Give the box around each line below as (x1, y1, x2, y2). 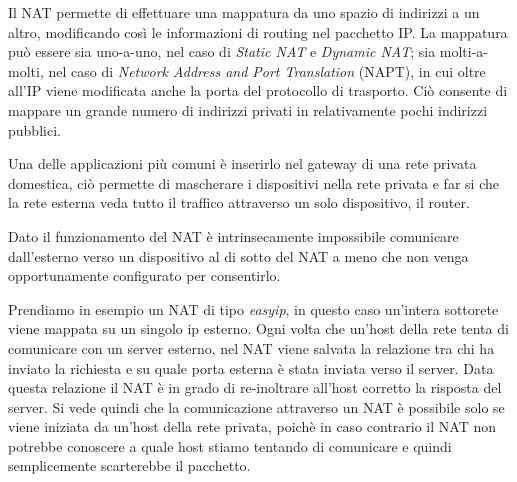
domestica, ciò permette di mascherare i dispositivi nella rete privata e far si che (8, 172, 499, 193)
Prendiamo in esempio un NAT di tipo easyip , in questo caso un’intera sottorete (8, 298, 499, 319)
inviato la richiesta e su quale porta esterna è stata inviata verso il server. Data (8, 357, 494, 378)
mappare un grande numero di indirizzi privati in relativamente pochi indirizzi (8, 99, 488, 120)
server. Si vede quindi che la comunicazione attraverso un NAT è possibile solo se (8, 396, 505, 417)
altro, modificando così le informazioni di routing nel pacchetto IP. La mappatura (8, 21, 508, 42)
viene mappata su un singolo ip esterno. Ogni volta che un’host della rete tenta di (8, 318, 509, 339)
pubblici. (8, 119, 61, 140)
